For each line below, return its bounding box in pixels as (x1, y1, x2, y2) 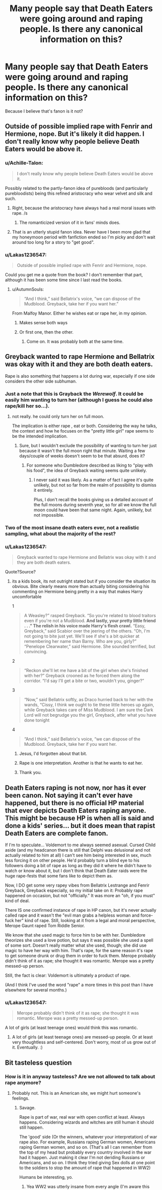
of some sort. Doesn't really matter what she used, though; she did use (5, 942, 147, 948)
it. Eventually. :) (12, 1044, 43, 1050)
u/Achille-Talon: (5, 160, 44, 167)
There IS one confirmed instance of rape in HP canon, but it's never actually (5, 907, 157, 913)
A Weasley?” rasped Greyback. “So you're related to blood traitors (24, 613, 156, 619)
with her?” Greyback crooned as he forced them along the (24, 673, 140, 679)
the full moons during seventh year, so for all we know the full (33, 502, 157, 508)
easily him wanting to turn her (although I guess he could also (5, 396, 153, 403)
